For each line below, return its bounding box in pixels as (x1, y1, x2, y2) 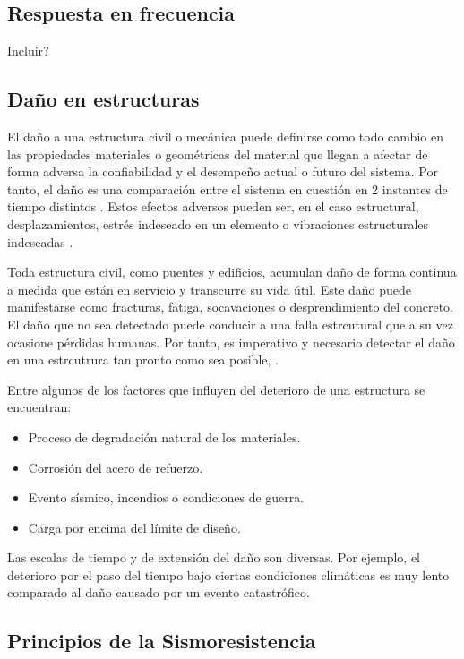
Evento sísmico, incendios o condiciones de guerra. (28, 488, 305, 507)
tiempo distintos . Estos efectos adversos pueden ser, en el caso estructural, (7, 197, 419, 216)
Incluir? (7, 41, 49, 60)
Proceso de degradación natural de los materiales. (28, 427, 301, 446)
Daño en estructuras (7, 85, 200, 113)
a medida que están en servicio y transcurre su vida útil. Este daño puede (7, 279, 412, 298)
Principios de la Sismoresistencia (7, 627, 316, 655)
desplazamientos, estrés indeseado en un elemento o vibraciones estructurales (7, 214, 429, 233)
